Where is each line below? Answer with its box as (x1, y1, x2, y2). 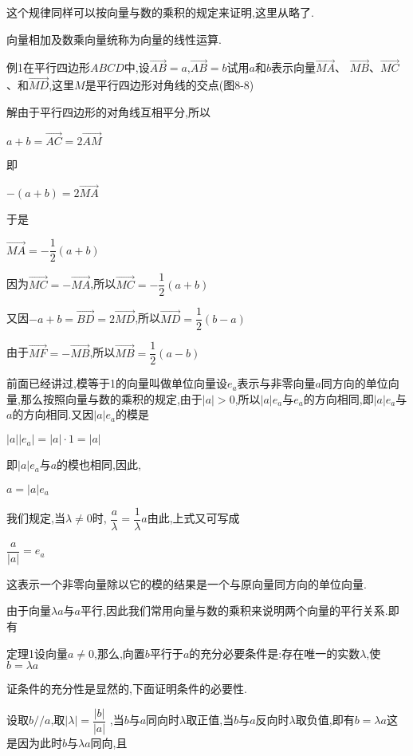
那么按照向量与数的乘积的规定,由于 (20, 390, 203, 407)
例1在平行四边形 (6, 59, 90, 76)
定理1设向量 (6, 644, 68, 661)
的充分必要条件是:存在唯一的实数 (189, 644, 360, 661)
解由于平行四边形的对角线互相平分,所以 (6, 103, 210, 120)
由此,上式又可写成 (147, 510, 240, 526)
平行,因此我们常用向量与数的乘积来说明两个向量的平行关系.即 (80, 602, 399, 619)
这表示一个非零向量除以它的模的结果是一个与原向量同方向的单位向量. (6, 575, 367, 592)
